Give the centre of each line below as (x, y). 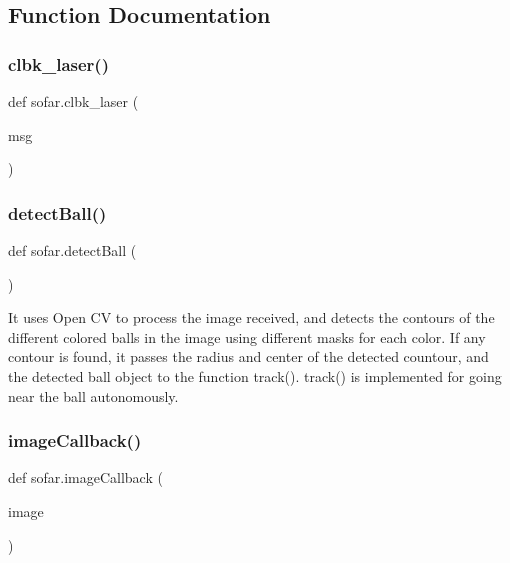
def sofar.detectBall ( (72, 250)
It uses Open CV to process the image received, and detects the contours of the (251, 317)
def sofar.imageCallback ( (85, 477)
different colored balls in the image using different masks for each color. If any (247, 336)
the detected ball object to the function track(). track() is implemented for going (255, 375)
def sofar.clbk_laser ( (73, 101)
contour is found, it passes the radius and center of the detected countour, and (248, 356)
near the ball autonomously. (93, 395)
